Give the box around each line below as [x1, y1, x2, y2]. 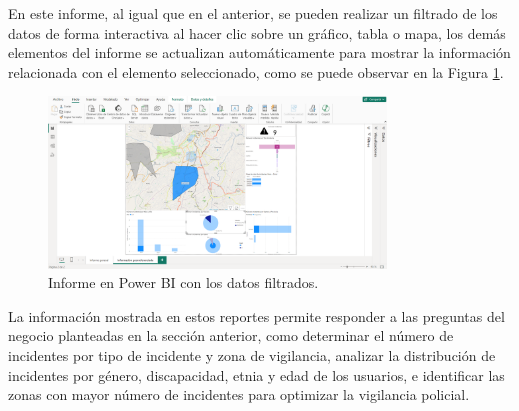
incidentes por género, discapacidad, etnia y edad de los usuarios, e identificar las [8, 364, 505, 385]
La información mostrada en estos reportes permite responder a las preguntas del [8, 305, 505, 326]
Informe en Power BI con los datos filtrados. [48, 272, 319, 293]
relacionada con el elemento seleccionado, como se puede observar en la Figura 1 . [8, 61, 504, 82]
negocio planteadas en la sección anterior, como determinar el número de [8, 325, 454, 346]
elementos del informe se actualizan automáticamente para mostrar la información [8, 42, 511, 63]
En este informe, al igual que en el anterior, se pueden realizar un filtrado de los [8, 3, 498, 23]
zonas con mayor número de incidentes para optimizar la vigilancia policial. [8, 384, 470, 405]
